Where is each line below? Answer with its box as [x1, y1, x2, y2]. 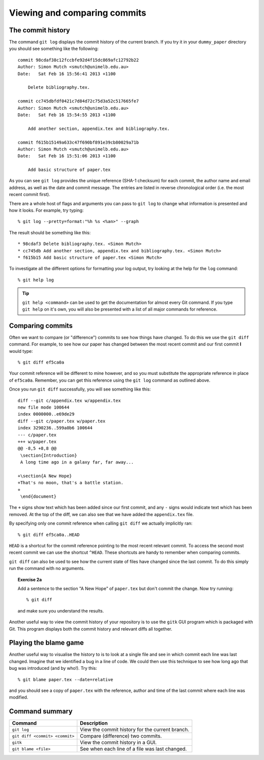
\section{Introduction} [20, 452, 77, 458]
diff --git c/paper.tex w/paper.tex [18, 418, 106, 424]
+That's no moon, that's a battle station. [18, 480, 124, 486]
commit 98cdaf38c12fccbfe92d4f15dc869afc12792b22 [18, 57, 139, 63]
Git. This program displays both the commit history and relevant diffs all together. [9, 626, 173, 632]
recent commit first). [9, 192, 50, 197]
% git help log [18, 277, 54, 283]
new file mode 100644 [18, 404, 69, 410]
